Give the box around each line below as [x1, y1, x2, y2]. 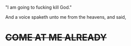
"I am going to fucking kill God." [5, 5, 72, 10]
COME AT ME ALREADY [5, 32, 107, 43]
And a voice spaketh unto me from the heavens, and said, [5, 14, 126, 20]
